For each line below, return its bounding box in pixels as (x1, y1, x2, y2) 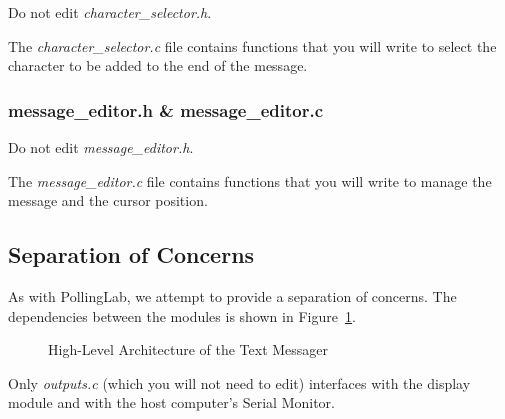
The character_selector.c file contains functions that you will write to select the (8, 35, 497, 56)
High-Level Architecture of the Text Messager (48, 339, 329, 360)
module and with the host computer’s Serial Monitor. (8, 392, 335, 413)
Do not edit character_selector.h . (8, 2, 212, 22)
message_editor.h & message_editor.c (8, 97, 324, 122)
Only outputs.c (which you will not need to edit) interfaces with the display (8, 372, 471, 393)
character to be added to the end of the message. (8, 55, 308, 76)
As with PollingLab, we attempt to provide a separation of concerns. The (8, 285, 457, 306)
